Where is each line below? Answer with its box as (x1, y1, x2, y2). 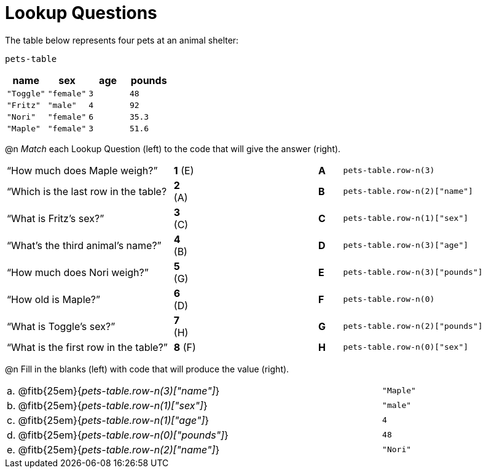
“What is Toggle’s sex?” (7, 320, 116, 333)
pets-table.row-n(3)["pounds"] (343, 267, 483, 277)
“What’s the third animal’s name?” (7, 239, 162, 252)
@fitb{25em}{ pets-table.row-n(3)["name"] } (18, 384, 220, 397)
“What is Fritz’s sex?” (7, 212, 104, 225)
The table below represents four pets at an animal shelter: (5, 34, 239, 45)
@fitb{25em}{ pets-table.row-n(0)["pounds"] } (18, 428, 229, 441)
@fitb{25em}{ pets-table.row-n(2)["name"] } (18, 443, 220, 456)
